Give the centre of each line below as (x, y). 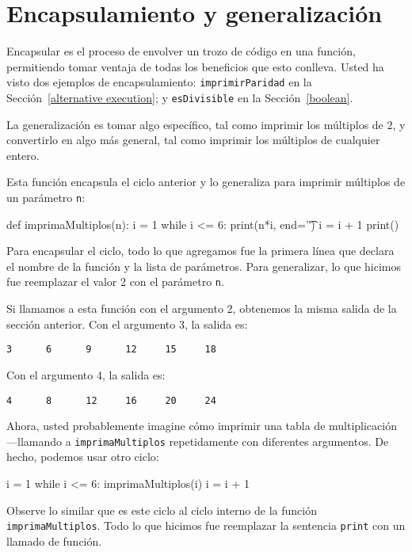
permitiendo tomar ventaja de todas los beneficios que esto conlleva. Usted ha (195, 66)
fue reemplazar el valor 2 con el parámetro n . (115, 282)
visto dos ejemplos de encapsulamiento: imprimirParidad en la (159, 82)
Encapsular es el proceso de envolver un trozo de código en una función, (181, 51)
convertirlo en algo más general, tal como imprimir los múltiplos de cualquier (193, 140)
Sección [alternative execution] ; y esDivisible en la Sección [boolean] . (180, 97)
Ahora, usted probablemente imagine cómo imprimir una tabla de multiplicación (202, 426)
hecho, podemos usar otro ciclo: (83, 457)
